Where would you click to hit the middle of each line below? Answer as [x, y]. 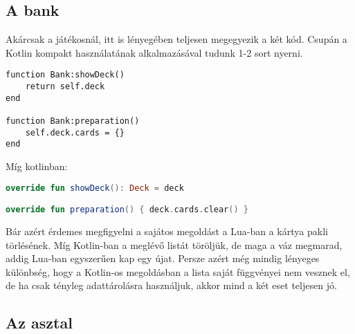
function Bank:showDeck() [65, 75]
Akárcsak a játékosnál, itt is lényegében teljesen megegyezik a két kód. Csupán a [176, 39]
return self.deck [65, 87]
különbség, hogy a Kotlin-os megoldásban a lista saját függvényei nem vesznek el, [178, 271]
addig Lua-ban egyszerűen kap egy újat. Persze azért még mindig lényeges [163, 258]
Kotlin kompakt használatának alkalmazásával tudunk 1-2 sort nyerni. [154, 52]
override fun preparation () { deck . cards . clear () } [127, 210]
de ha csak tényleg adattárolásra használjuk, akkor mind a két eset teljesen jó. [171, 285]
